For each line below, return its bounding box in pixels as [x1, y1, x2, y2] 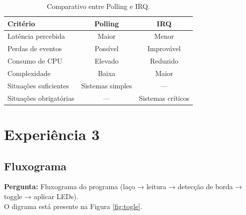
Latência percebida [7, 31, 65, 41]
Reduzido [150, 56, 178, 66]
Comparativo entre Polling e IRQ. [47, 1, 150, 11]
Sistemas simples [81, 80, 132, 90]
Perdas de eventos [7, 43, 62, 54]
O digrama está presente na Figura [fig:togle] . [4, 201, 143, 211]
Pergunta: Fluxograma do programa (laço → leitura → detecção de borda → [4, 181, 243, 192]
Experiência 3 [4, 124, 100, 144]
